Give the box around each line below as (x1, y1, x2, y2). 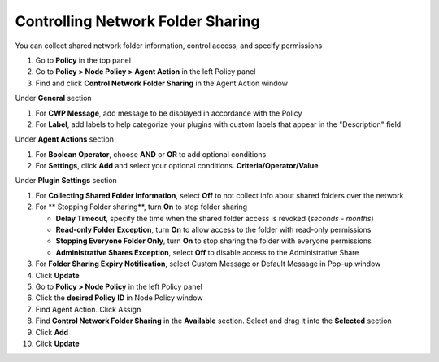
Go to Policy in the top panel (35, 55, 132, 65)
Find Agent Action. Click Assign (35, 304, 141, 314)
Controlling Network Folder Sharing (15, 12, 260, 30)
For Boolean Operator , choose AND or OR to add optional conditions (35, 149, 267, 159)
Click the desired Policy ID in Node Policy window (35, 293, 203, 303)
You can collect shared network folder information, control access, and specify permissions (15, 41, 323, 50)
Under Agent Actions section (15, 134, 114, 144)
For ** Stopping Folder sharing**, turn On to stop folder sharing (35, 202, 248, 212)
